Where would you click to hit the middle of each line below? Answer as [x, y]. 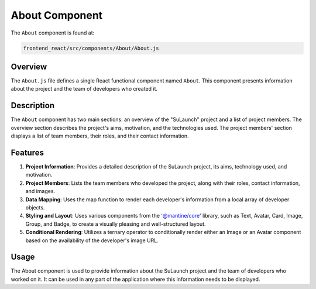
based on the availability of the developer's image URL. [92, 240]
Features [27, 152]
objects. [35, 207]
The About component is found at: [53, 33]
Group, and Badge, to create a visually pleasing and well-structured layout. [116, 224]
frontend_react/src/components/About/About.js [91, 48]
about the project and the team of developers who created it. [84, 89]
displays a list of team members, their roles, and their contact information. [100, 136]
